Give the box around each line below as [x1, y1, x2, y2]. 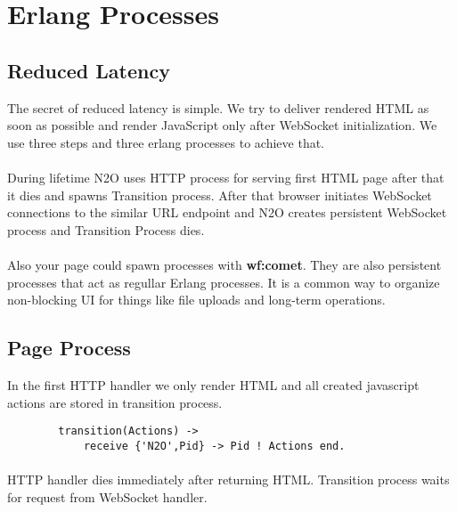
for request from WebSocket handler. [7, 487, 208, 506]
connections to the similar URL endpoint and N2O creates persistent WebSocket [7, 203, 447, 222]
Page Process [7, 334, 131, 362]
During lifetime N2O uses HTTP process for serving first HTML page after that [7, 167, 445, 186]
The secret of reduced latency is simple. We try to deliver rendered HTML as [7, 98, 429, 117]
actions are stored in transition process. [7, 393, 223, 411]
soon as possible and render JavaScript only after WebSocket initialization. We [7, 116, 437, 134]
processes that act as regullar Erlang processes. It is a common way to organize [7, 272, 440, 291]
